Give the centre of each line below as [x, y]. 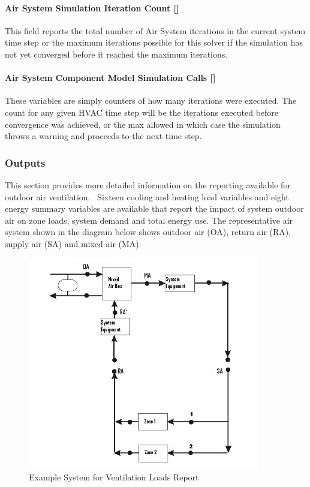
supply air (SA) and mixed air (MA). [73, 243]
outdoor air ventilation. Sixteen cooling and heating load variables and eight [147, 196]
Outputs [25, 162]
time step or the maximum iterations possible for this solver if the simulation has [154, 42]
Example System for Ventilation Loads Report [114, 477]
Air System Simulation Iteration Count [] [92, 7]
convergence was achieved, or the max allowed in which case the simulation [143, 124]
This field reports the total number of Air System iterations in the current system [155, 30]
